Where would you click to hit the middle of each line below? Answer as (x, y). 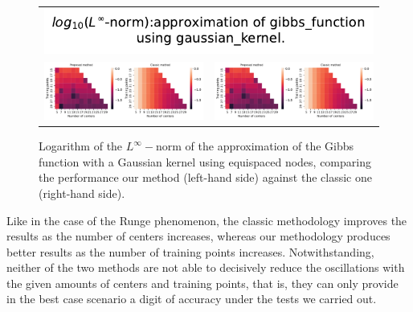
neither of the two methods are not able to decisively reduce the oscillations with (206, 267)
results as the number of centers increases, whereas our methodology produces (198, 236)
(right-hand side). (82, 193)
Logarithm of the (81, 146)
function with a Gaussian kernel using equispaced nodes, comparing (205, 161)
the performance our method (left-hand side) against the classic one (205, 177)
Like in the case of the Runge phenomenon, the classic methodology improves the (207, 220)
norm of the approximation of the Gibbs (255, 146)
